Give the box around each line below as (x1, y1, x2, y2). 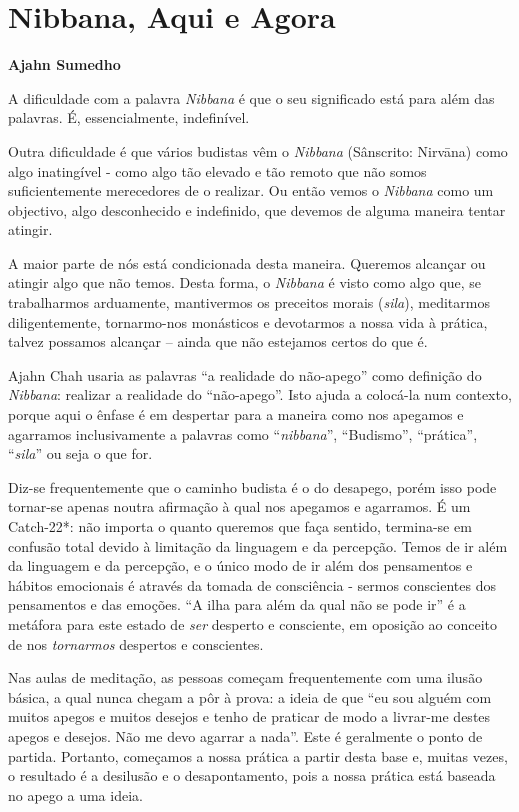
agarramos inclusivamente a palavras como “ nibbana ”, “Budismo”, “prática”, (8, 423, 478, 444)
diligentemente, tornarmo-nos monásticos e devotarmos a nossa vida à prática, (8, 311, 488, 332)
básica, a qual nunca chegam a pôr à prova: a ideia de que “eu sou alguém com (8, 686, 492, 707)
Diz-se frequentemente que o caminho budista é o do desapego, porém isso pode (8, 476, 497, 497)
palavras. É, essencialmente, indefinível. (8, 107, 250, 128)
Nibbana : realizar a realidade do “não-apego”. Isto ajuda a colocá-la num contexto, (8, 384, 512, 405)
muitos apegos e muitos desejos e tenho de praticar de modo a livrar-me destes (8, 706, 491, 727)
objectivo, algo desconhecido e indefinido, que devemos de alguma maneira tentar (8, 199, 506, 220)
